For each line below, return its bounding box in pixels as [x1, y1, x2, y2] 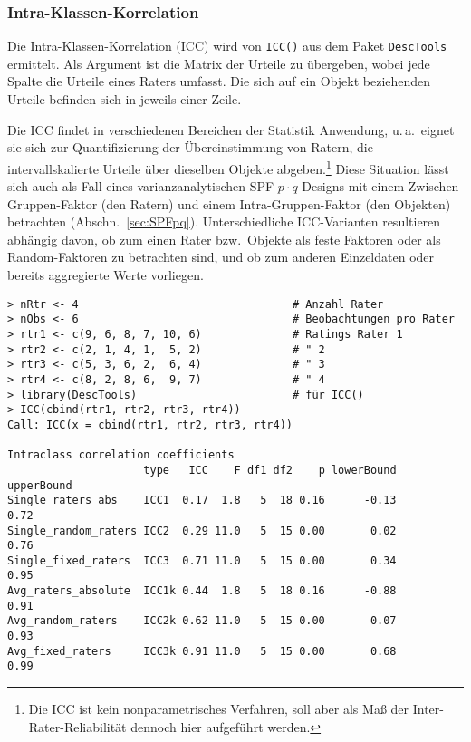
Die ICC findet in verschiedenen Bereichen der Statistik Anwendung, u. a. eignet [7, 120, 455, 139]
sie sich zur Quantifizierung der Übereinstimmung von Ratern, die [7, 138, 373, 157]
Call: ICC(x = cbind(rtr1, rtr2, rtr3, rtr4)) [7, 418, 293, 431]
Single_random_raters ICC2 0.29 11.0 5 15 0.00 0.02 [7, 524, 397, 537]
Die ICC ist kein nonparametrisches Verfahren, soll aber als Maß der [28, 699, 409, 718]
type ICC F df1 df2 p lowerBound [143, 463, 397, 477]
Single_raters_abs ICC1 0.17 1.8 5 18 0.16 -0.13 [7, 494, 397, 507]
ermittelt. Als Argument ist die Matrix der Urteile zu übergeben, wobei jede [7, 53, 430, 72]
